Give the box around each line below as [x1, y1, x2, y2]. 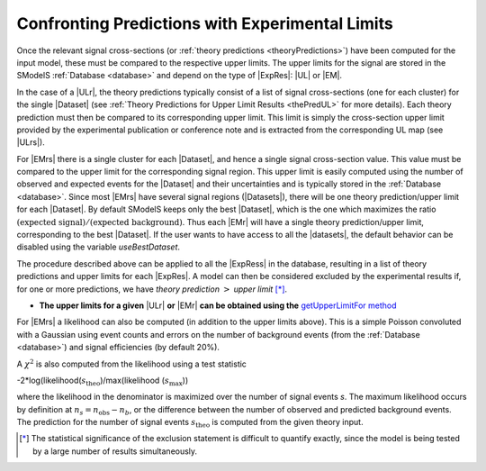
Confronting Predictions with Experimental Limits [16, 14, 393, 33]
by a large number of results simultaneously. [32, 446, 198, 457]
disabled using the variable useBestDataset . [16, 241, 180, 252]
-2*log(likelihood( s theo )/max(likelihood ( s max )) [16, 375, 189, 387]
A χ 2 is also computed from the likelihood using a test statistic [16, 357, 247, 369]
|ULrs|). [16, 137, 45, 148]
